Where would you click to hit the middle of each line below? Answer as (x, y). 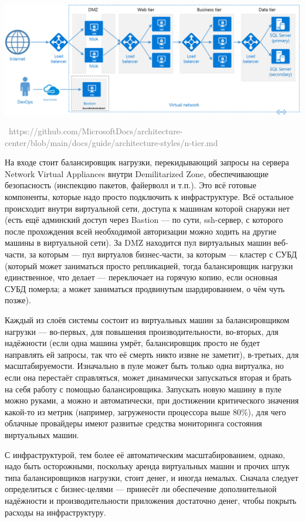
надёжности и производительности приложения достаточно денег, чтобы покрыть (151, 500)
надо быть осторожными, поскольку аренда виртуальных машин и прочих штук (147, 466)
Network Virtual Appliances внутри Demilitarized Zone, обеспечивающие (137, 173)
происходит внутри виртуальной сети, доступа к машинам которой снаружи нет (147, 208)
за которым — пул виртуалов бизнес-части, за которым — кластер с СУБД (163, 254)
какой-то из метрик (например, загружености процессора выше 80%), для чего (145, 411)
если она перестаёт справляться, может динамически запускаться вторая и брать (148, 377)
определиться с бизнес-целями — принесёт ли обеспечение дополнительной (141, 489)
